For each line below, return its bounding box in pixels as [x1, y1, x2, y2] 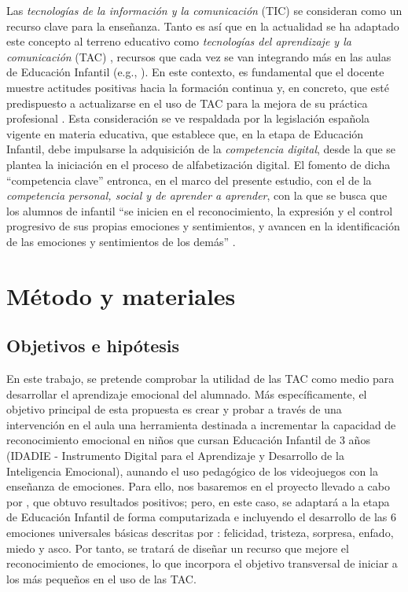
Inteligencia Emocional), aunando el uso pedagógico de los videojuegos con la [6, 462, 378, 479]
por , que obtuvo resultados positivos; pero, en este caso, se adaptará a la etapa [6, 493, 390, 509]
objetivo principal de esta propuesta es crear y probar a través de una [6, 401, 342, 417]
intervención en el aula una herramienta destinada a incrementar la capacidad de [6, 416, 396, 432]
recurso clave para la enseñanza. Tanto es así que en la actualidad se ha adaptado [6, 17, 399, 34]
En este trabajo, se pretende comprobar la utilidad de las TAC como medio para [6, 370, 395, 387]
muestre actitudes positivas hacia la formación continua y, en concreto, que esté [6, 79, 389, 95]
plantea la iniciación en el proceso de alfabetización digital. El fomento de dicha [6, 156, 391, 172]
